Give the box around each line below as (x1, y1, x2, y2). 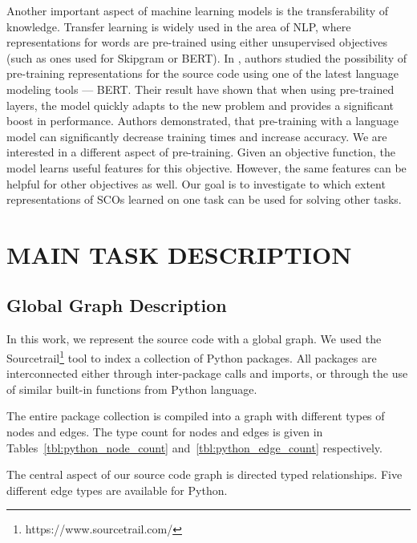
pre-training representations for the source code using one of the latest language (6, 65, 399, 82)
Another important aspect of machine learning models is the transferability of (6, 2, 389, 18)
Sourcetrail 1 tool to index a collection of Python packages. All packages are (6, 346, 377, 366)
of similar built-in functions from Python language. (6, 380, 257, 397)
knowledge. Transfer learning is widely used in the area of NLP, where (6, 18, 351, 34)
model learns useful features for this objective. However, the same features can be (6, 159, 407, 176)
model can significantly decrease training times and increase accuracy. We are (6, 128, 387, 144)
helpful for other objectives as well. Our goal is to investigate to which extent (6, 175, 386, 192)
